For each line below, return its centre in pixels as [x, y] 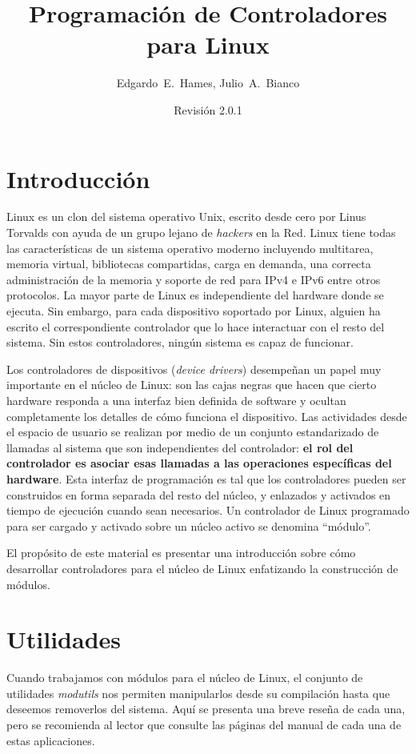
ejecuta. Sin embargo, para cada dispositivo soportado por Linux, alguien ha [194, 311]
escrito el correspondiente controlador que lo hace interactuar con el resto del [196, 326]
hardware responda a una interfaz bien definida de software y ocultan [176, 400]
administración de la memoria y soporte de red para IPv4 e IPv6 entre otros [194, 279]
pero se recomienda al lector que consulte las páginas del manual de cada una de [204, 724]
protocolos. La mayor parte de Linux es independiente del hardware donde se [195, 295]
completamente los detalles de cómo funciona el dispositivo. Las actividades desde [207, 416]
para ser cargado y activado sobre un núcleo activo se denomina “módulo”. [189, 525]
